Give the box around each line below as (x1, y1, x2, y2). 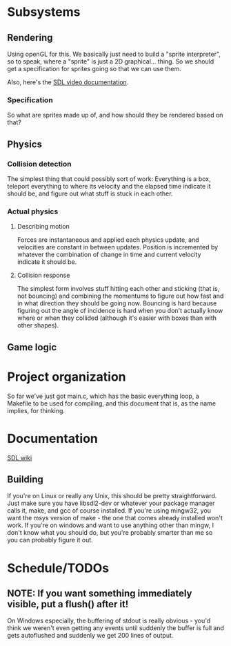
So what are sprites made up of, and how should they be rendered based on (7, 111, 223, 120)
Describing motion (17, 222, 70, 231)
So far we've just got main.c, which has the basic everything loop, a (7, 392, 200, 400)
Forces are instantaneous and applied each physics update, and (17, 236, 199, 244)
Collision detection (7, 159, 72, 169)
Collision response (17, 271, 70, 280)
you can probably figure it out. (7, 536, 93, 544)
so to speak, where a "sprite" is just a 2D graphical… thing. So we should (7, 57, 214, 66)
